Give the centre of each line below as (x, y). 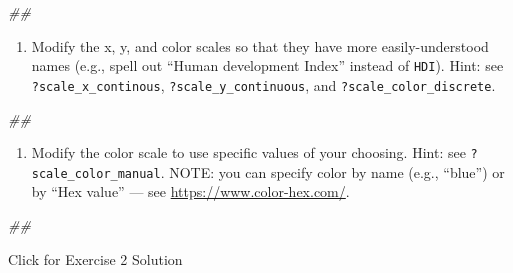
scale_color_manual (96, 173)
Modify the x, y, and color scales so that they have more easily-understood (260, 45)
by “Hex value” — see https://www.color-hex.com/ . (190, 191)
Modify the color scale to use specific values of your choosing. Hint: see (248, 152)
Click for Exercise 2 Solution (95, 258)
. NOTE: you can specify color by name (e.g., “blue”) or (332, 171)
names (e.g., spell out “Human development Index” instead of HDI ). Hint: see (267, 65)
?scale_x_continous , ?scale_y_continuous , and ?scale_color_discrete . (263, 84)
